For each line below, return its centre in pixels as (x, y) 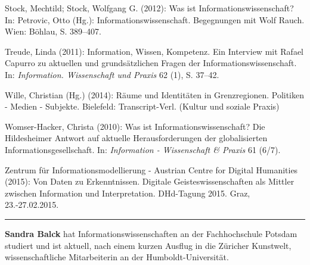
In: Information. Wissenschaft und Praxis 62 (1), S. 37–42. (112, 74)
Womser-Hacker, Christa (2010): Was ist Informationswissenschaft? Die (135, 126)
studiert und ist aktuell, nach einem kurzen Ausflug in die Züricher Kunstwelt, (148, 245)
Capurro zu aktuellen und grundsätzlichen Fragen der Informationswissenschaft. (151, 63)
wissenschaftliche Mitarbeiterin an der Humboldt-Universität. (117, 257)
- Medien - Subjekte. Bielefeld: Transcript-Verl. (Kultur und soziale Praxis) (142, 106)
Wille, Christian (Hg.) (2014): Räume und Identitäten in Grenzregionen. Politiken (155, 94)
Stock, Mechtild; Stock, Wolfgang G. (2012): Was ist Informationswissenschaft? (149, 8)
